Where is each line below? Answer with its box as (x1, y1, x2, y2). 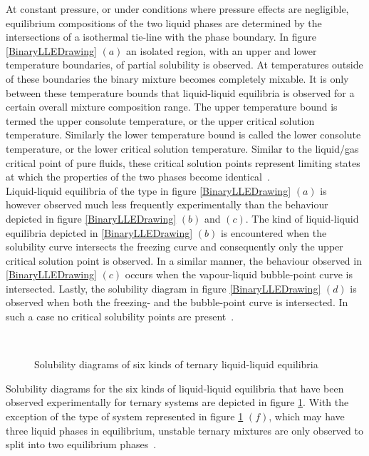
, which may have (269, 409, 345, 424)
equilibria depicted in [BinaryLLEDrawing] (6, 225, 193, 240)
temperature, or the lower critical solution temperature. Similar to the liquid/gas (6, 141, 359, 156)
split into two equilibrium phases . (6, 437, 157, 452)
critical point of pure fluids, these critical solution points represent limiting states (6, 155, 360, 170)
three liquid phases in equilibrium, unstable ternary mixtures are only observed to (6, 422, 363, 437)
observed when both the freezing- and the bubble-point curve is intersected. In (6, 295, 348, 310)
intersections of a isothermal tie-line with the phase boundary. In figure (6, 29, 317, 44)
